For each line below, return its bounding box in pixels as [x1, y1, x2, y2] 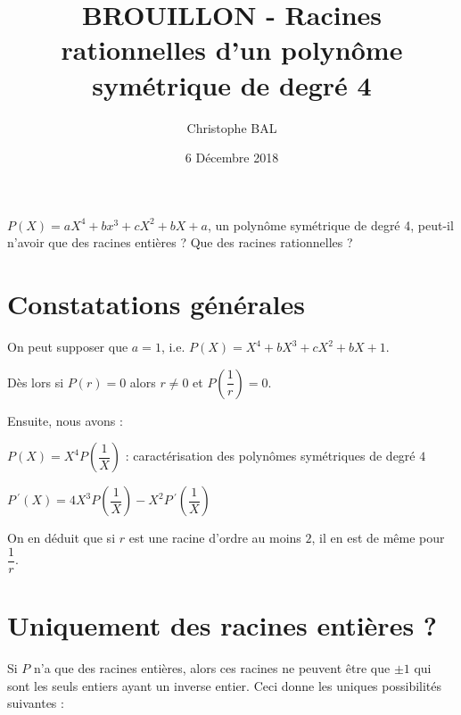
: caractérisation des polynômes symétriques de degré [125, 446, 416, 465]
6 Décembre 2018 [185, 148, 279, 167]
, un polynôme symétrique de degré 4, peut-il [207, 215, 454, 234]
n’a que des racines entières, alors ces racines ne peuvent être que [34, 658, 391, 677]
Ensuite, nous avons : [7, 411, 123, 429]
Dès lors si [7, 372, 64, 391]
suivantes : [7, 694, 64, 712]
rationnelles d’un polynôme [61, 31, 403, 68]
